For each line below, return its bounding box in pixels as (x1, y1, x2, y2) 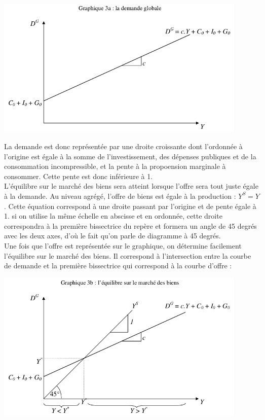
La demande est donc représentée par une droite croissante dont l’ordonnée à (4, 141, 243, 151)
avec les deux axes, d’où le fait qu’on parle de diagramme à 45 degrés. (4, 230, 221, 241)
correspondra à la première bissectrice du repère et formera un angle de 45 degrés (4, 220, 257, 231)
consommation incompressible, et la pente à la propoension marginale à (4, 161, 226, 171)
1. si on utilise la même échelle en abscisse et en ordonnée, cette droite (4, 211, 222, 221)
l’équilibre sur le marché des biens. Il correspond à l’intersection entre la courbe (4, 250, 251, 261)
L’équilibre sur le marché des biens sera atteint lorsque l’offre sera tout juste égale (4, 181, 258, 191)
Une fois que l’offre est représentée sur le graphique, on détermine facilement (4, 240, 242, 251)
